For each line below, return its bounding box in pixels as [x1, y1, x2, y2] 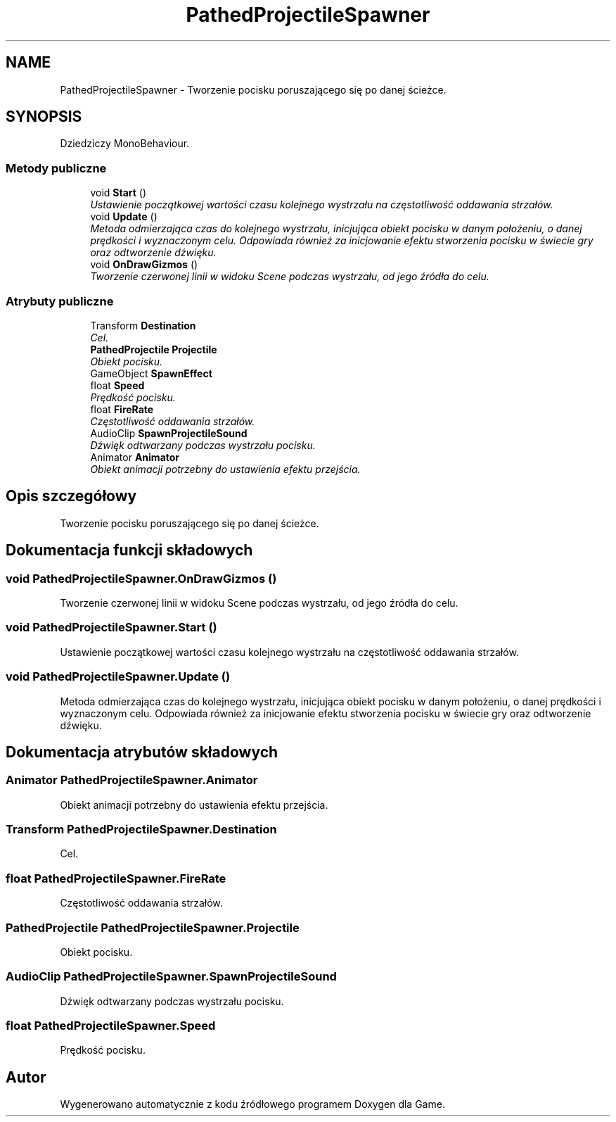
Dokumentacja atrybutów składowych [6, 743, 278, 761]
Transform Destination [90, 319, 196, 332]
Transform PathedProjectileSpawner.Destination [6, 822, 277, 837]
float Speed [90, 379, 145, 391]
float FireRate [90, 403, 154, 415]
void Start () [90, 187, 147, 199]
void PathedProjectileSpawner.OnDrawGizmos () [6, 571, 277, 586]
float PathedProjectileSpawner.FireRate [6, 871, 226, 885]
